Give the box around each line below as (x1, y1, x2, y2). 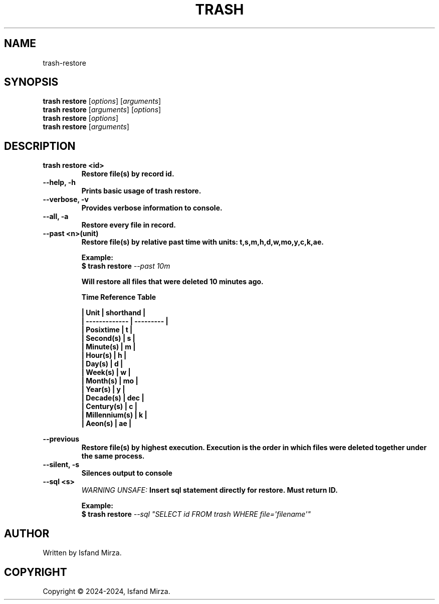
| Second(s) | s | (81, 334, 135, 343)
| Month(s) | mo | (81, 376, 138, 385)
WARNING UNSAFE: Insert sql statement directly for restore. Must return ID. (81, 486, 338, 495)
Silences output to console (81, 469, 172, 478)
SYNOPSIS (4, 76, 59, 89)
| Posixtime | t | (81, 325, 133, 334)
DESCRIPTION (4, 139, 76, 152)
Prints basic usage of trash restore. (81, 186, 201, 195)
